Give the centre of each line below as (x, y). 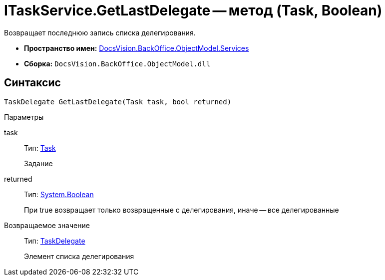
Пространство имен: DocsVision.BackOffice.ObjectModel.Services (137, 48)
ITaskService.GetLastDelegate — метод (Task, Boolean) (193, 10)
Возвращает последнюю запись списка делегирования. (100, 32)
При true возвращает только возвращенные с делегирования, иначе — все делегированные (182, 210)
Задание (38, 163)
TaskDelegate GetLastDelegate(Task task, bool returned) (118, 102)
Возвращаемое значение (47, 225)
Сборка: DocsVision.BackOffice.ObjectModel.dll (117, 63)
